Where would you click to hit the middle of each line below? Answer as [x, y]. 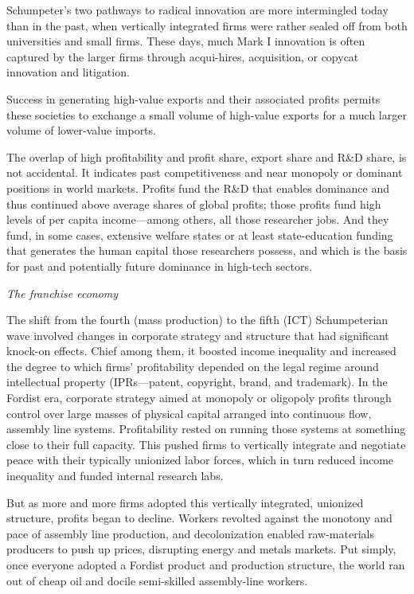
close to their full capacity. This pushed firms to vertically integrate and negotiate [206, 444]
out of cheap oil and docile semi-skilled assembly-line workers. [157, 580]
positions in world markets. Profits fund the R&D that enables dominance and [198, 188]
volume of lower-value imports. [81, 130]
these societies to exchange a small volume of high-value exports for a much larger [207, 114]
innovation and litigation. [68, 72]
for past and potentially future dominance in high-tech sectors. [159, 266]
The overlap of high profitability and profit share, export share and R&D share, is [207, 156]
